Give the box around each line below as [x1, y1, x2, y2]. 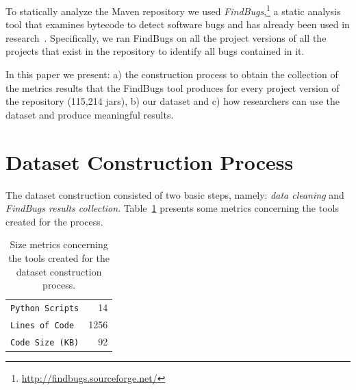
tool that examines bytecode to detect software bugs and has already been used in [5, 17, 350, 32]
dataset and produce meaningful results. [5, 107, 174, 121]
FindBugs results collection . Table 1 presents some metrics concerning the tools [5, 201, 339, 215]
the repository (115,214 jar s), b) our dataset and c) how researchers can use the [5, 94, 340, 108]
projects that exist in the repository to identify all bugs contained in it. [5, 44, 305, 58]
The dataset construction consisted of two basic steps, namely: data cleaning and [5, 187, 344, 202]
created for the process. [5, 214, 103, 228]
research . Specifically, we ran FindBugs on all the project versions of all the [5, 30, 327, 45]
